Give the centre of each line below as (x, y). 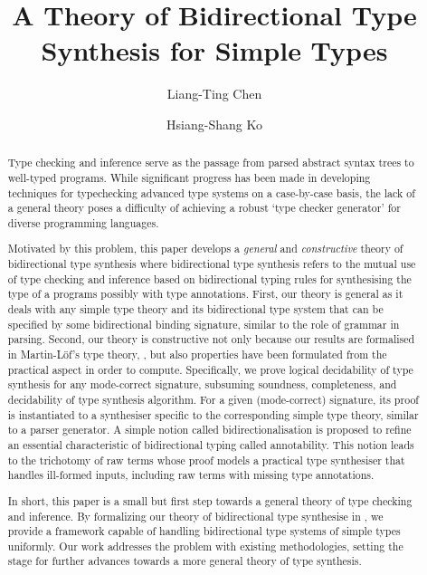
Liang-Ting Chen (214, 94)
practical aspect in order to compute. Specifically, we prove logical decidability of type (210, 369)
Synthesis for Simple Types (214, 50)
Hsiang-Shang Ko (214, 124)
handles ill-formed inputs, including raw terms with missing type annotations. (191, 475)
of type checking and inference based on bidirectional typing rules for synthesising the (209, 278)
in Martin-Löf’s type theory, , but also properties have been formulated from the (197, 355)
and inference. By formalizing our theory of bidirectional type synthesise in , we (195, 516)
